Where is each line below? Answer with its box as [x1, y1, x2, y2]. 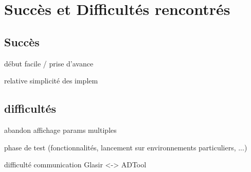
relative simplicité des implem [4, 75, 98, 86]
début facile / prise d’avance [4, 58, 94, 68]
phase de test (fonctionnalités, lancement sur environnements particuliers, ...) [4, 142, 247, 152]
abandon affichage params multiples [4, 124, 117, 135]
